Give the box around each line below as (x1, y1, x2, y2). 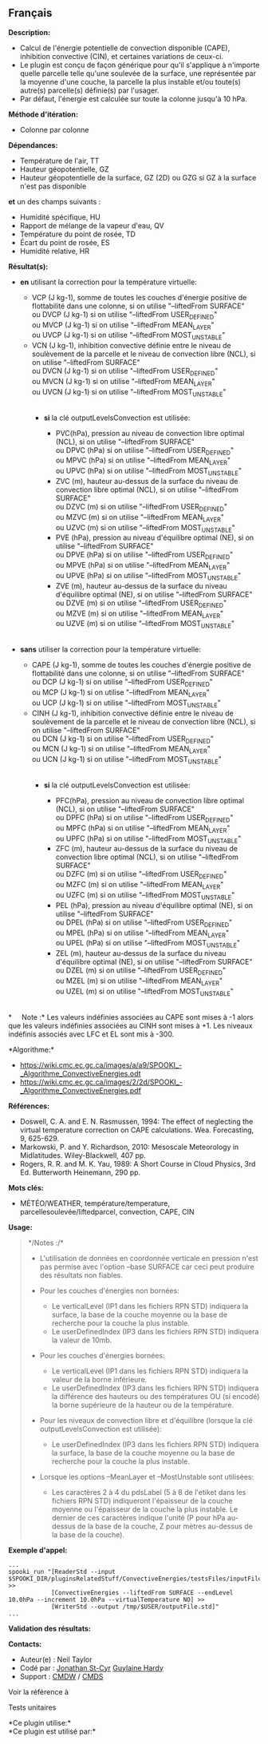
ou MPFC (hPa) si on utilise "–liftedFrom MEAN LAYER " (55, 822, 231, 834)
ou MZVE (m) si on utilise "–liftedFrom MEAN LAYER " (55, 608, 224, 620)
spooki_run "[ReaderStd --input (8, 1568, 116, 1576)
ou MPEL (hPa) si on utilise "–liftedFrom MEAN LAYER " (55, 928, 230, 939)
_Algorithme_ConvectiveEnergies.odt (19, 1068, 141, 1078)
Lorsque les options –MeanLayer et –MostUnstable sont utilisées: (39, 1472, 254, 1481)
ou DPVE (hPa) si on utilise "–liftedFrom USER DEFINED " (55, 550, 234, 561)
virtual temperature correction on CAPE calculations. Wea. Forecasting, (19, 1125, 254, 1135)
